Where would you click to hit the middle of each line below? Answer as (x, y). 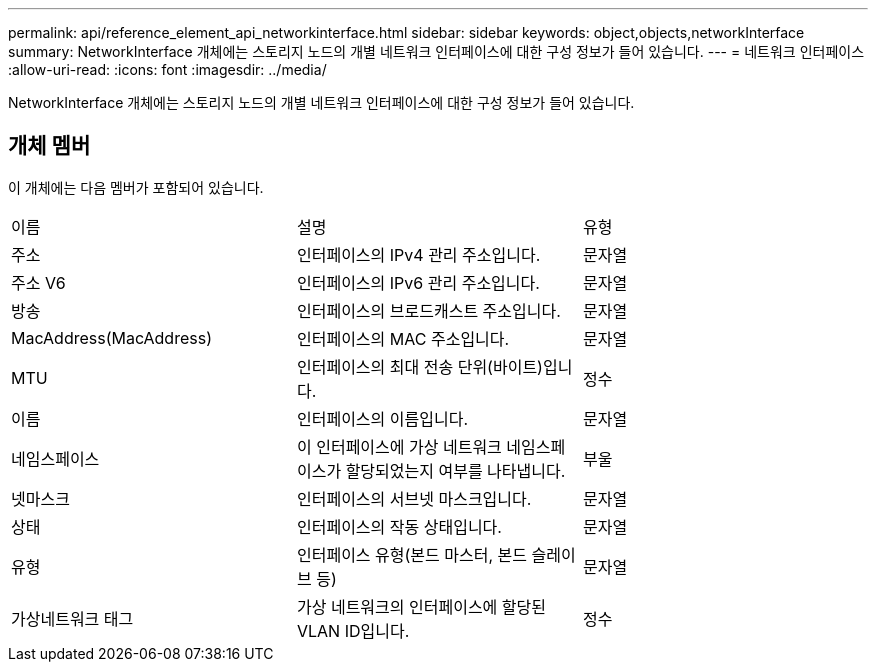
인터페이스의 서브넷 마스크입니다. (414, 498)
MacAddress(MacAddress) (111, 337)
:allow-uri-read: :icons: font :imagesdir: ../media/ (167, 69)
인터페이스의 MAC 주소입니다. (403, 338)
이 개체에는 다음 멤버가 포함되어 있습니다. (136, 187)
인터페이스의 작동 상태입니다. (399, 526)
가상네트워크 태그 (72, 618)
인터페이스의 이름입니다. (382, 418)
